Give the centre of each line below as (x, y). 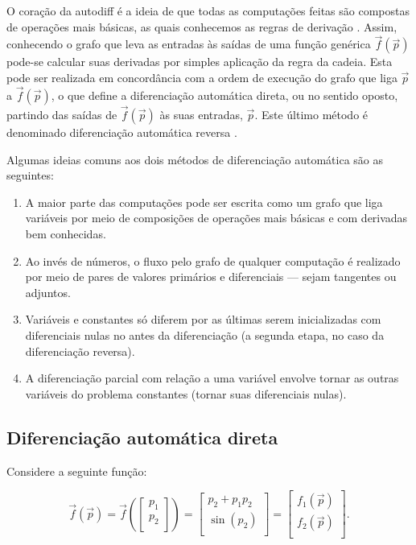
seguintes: (30, 175)
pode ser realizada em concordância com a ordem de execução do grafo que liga (202, 77)
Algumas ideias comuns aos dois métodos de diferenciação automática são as (195, 159)
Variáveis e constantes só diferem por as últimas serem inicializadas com (203, 319)
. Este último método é (311, 115)
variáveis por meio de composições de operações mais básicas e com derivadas (216, 218)
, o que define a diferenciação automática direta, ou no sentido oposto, (224, 95)
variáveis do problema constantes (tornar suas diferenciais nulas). (186, 393)
